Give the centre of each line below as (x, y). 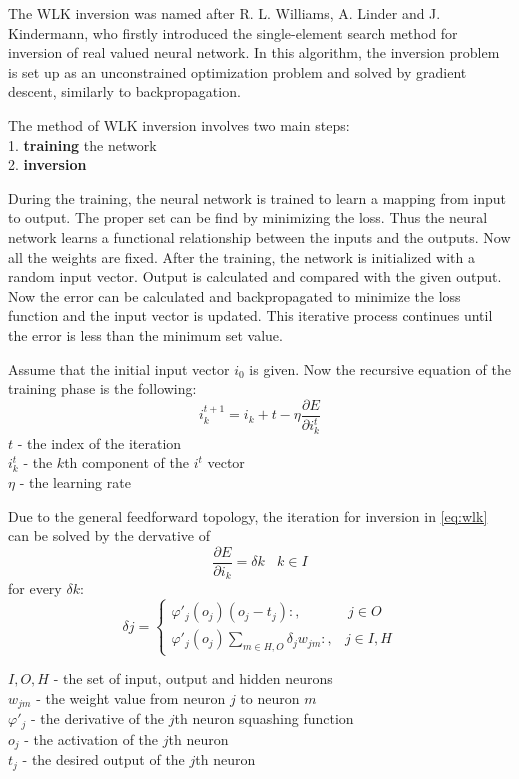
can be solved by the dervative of (109, 535)
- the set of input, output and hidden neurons (193, 678)
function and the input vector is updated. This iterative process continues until (250, 315)
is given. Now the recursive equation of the (380, 368)
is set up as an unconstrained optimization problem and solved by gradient (237, 71)
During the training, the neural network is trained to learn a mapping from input (257, 197)
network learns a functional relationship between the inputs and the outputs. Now (259, 236)
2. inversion (47, 164)
